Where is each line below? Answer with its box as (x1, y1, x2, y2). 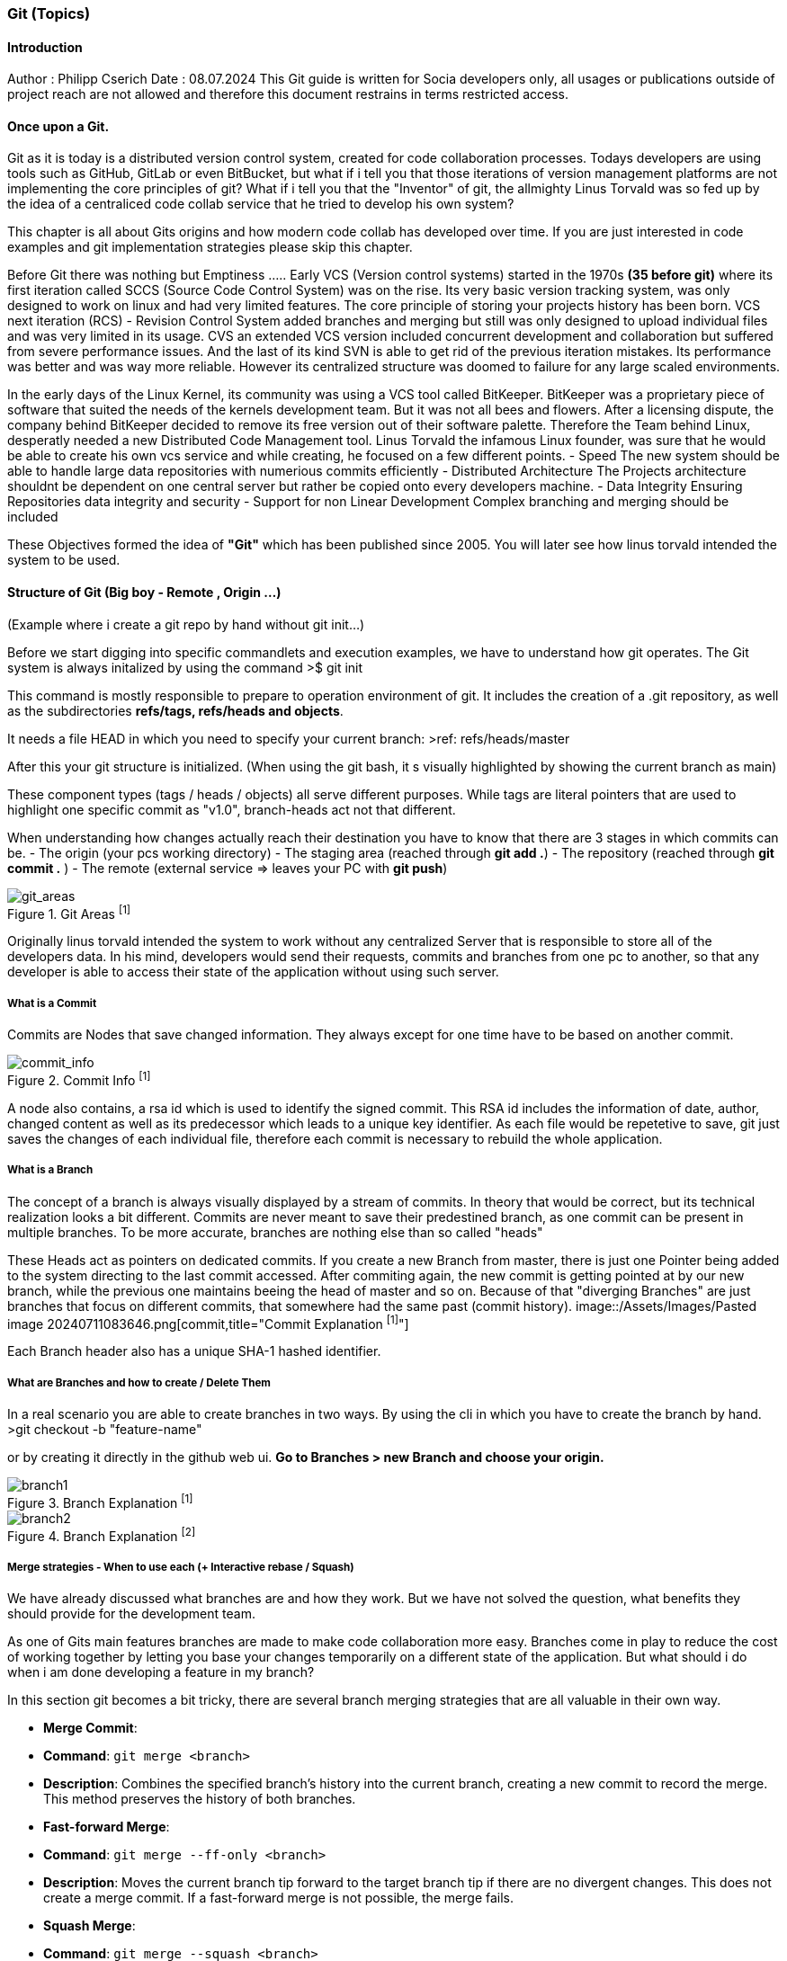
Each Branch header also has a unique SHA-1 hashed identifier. (7, 1343, 381, 1359)
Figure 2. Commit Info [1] (7, 1070, 151, 1088)
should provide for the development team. (7, 1606, 255, 1622)
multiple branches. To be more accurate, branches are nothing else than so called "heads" (7, 1224, 543, 1240)
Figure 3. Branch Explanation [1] (7, 1492, 193, 1511)
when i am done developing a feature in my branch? (7, 1664, 315, 1680)
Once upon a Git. (7, 118, 110, 134)
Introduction (7, 39, 83, 55)
